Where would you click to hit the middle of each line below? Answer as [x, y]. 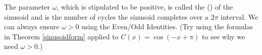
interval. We [240, 16]
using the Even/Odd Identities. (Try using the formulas [167, 26]
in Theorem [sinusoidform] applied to [61, 36]
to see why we [224, 36]
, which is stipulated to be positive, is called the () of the [145, 7]
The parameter [27, 7]
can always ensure [32, 26]
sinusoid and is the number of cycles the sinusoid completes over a [107, 16]
